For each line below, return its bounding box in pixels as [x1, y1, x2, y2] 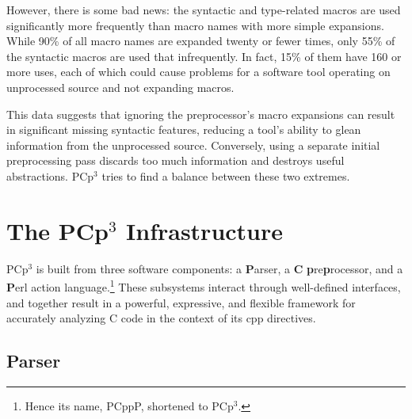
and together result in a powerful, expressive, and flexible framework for [6, 294, 356, 310]
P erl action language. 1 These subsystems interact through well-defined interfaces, [6, 276, 401, 295]
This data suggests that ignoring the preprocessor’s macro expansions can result [6, 105, 395, 122]
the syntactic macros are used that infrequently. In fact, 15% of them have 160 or [6, 48, 402, 64]
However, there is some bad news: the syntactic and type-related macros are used [6, 2, 401, 17]
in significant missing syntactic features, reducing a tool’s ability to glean [6, 121, 361, 138]
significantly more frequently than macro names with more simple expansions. [6, 17, 384, 33]
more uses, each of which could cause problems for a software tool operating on [6, 63, 391, 80]
